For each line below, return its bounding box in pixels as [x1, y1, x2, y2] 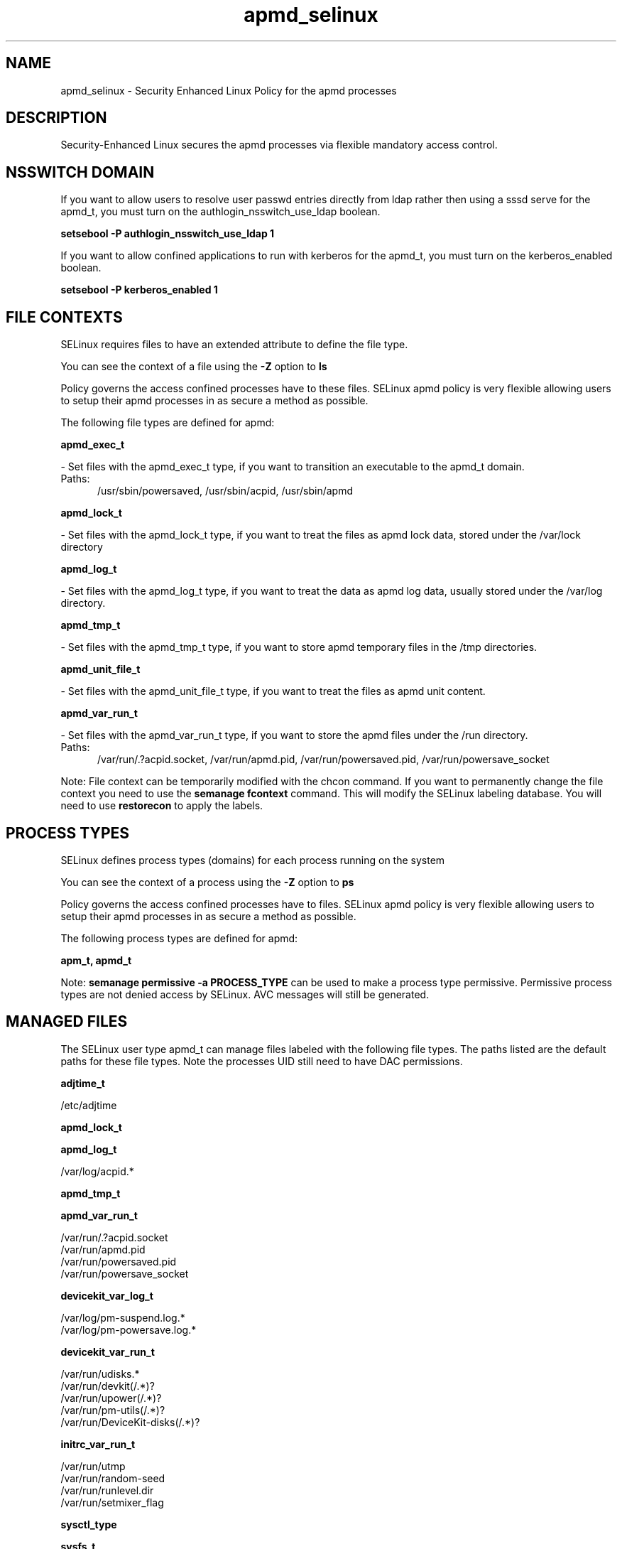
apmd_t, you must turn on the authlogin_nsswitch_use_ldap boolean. [60, 205, 381, 218]
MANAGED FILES [6, 1013, 128, 1031]
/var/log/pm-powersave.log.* [60, 1323, 197, 1336]
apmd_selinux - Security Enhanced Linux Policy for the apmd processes [60, 84, 397, 97]
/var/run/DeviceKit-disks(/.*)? [60, 1415, 200, 1428]
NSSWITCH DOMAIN [6, 163, 155, 181]
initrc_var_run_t [60, 1437, 136, 1450]
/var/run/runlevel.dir [60, 1484, 154, 1496]
